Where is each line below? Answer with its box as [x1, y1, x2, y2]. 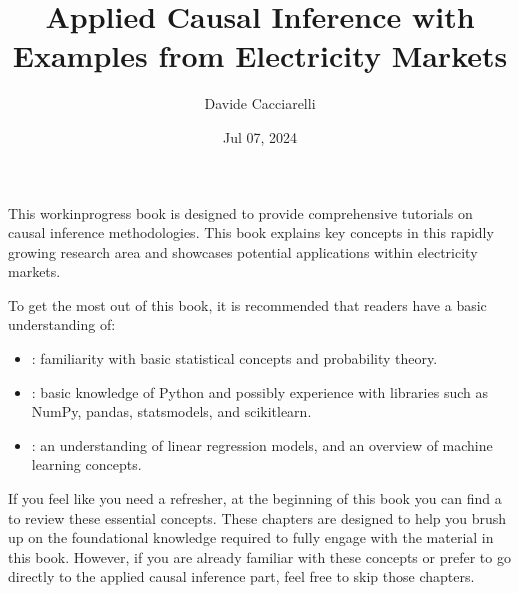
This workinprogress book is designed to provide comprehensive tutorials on [8, 202, 473, 223]
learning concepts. [31, 454, 142, 475]
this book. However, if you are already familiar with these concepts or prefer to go [8, 546, 511, 567]
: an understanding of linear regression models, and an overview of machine [31, 434, 493, 455]
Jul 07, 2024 [222, 126, 298, 147]
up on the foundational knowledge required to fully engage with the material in [8, 527, 494, 548]
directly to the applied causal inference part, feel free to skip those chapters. [8, 566, 475, 587]
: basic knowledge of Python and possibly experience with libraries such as [31, 381, 488, 402]
